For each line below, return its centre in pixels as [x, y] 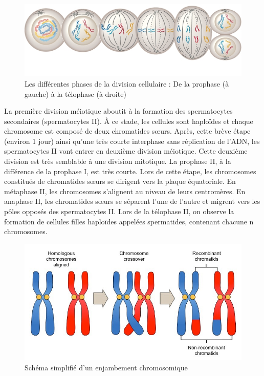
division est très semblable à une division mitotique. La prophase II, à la [118, 161]
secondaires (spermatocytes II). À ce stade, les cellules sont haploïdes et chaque [129, 121]
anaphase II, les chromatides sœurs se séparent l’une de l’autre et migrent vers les [132, 201]
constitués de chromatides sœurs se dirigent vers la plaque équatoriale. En [120, 181]
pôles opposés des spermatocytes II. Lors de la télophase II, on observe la [119, 211]
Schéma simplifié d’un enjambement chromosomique [106, 367]
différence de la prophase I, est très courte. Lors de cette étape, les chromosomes [130, 171]
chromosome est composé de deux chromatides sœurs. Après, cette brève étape [127, 131]
